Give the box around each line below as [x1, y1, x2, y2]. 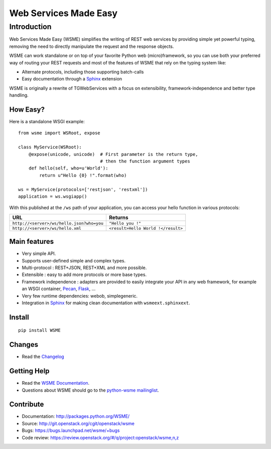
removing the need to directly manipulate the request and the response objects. [9, 43, 174, 49]
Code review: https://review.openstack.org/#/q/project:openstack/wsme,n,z [22, 434, 179, 440]
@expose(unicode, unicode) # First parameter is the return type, [28, 151, 198, 157]
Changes [9, 340, 39, 349]
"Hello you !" [108, 220, 142, 226]
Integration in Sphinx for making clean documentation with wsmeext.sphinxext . [22, 300, 190, 306]
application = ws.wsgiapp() [18, 194, 87, 199]
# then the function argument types [100, 158, 190, 164]
